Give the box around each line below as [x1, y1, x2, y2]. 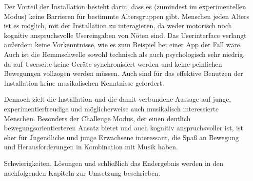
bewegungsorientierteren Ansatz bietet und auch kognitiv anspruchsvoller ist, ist [4, 123, 244, 133]
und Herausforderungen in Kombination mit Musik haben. [4, 142, 178, 152]
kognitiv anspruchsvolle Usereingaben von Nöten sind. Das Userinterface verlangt [4, 30, 247, 40]
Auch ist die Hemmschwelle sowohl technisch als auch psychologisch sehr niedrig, [4, 49, 245, 59]
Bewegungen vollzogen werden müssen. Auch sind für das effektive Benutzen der [4, 68, 243, 78]
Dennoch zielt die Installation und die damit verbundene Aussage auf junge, [4, 94, 231, 104]
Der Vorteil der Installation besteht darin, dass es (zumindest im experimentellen [4, 1, 246, 11]
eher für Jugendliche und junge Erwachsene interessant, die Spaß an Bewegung [4, 132, 239, 142]
